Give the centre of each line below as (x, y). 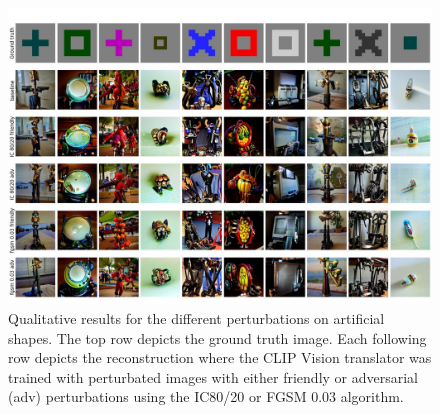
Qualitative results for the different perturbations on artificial (196, 318)
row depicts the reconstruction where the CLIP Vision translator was (220, 357)
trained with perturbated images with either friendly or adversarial (213, 376)
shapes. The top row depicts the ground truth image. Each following (217, 337)
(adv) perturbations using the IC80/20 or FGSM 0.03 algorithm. (206, 396)
